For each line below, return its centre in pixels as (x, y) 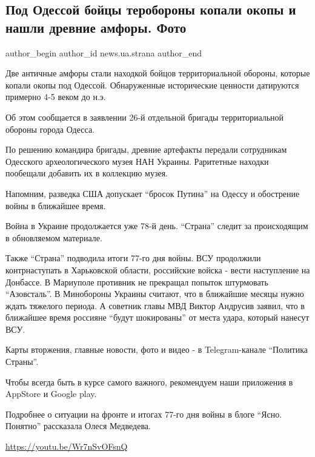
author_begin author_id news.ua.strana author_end (104, 52)
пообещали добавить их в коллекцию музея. (87, 173)
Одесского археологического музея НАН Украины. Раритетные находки (137, 161)
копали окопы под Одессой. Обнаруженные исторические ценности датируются (152, 85)
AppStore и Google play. (51, 394)
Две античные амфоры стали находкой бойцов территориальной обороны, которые (158, 73)
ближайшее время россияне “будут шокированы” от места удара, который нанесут (157, 317)
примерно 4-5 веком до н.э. (56, 97)
